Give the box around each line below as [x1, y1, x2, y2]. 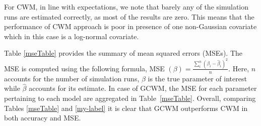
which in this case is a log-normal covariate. [4, 31, 139, 41]
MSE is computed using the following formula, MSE [4, 63, 165, 73]
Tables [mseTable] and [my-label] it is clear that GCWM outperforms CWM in [4, 102, 248, 113]
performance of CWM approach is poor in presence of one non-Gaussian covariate [4, 21, 257, 32]
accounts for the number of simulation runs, [4, 73, 140, 83]
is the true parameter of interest [148, 73, 247, 83]
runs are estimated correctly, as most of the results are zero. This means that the [4, 11, 254, 22]
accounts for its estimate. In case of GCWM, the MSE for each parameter [29, 83, 257, 93]
